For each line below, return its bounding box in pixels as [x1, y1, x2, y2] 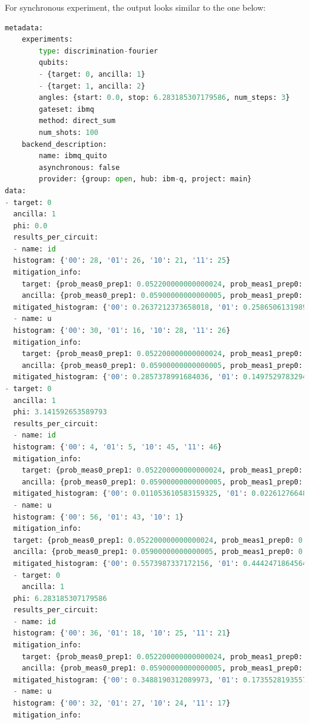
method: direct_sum [39, 117, 116, 125]
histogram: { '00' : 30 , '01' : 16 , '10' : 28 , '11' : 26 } [13, 326, 231, 335]
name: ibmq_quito [39, 152, 107, 160]
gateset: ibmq [39, 105, 94, 114]
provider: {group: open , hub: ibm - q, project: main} [39, 175, 252, 184]
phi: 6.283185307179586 [13, 594, 107, 603]
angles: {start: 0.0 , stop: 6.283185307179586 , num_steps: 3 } [39, 93, 290, 102]
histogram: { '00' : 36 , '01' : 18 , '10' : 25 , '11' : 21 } [13, 629, 231, 638]
